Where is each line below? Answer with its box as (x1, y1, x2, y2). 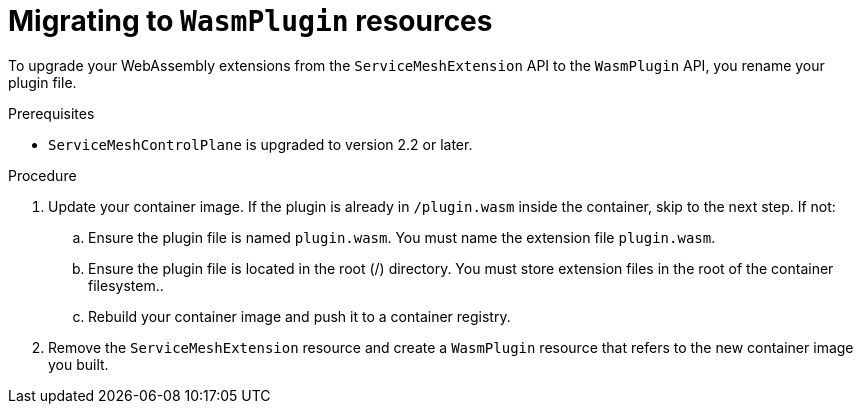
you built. (48, 355, 109, 373)
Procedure (8, 166, 77, 184)
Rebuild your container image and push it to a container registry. (88, 307, 511, 325)
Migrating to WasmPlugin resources (8, 4, 493, 38)
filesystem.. (88, 276, 164, 294)
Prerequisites (8, 104, 95, 122)
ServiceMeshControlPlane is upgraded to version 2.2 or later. (48, 135, 473, 153)
